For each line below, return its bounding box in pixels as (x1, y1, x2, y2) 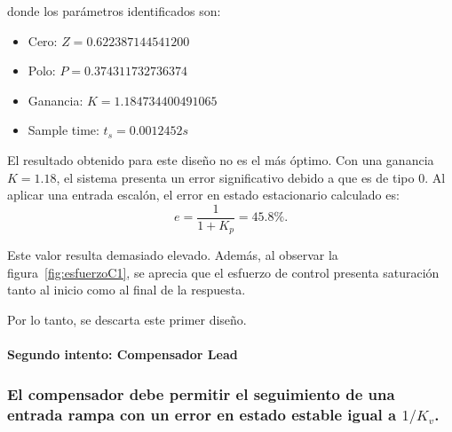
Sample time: (28, 121, 99, 139)
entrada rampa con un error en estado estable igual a (7, 403, 397, 425)
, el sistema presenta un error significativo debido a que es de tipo (56, 168, 415, 186)
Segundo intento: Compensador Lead (7, 345, 238, 364)
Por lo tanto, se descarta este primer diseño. (7, 310, 247, 329)
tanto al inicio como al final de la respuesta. (7, 280, 246, 299)
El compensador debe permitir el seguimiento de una (7, 382, 395, 405)
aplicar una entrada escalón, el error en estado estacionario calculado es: (7, 185, 400, 204)
